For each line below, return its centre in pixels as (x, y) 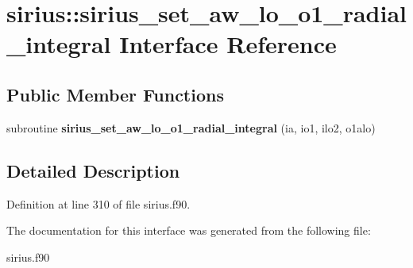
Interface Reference (228, 44)
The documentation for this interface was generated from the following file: (189, 230)
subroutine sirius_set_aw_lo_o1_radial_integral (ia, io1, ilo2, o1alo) (191, 127)
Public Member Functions (115, 94)
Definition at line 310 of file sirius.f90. (98, 203)
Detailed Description (93, 170)
